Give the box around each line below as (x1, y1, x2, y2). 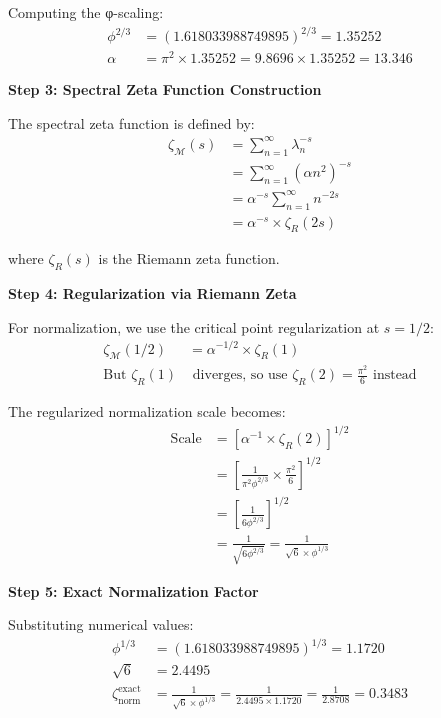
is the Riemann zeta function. (98, 248, 280, 269)
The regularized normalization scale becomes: (8, 401, 286, 422)
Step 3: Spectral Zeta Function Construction (8, 79, 322, 100)
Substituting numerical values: (8, 614, 194, 635)
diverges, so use (192, 368, 288, 383)
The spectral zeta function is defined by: (8, 112, 255, 133)
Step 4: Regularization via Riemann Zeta (8, 283, 297, 304)
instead (373, 368, 417, 383)
